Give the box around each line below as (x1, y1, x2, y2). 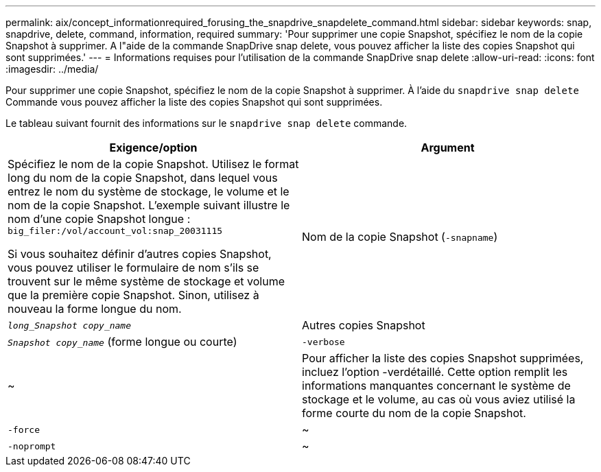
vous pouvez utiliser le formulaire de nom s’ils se (8, 261, 259, 274)
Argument (421, 141, 475, 154)
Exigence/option (109, 141, 198, 154)
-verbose (302, 336, 345, 347)
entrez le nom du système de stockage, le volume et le (8, 185, 290, 198)
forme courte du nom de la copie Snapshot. (302, 406, 526, 420)
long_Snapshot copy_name (8, 320, 132, 331)
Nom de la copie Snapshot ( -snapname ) (302, 229, 498, 244)
